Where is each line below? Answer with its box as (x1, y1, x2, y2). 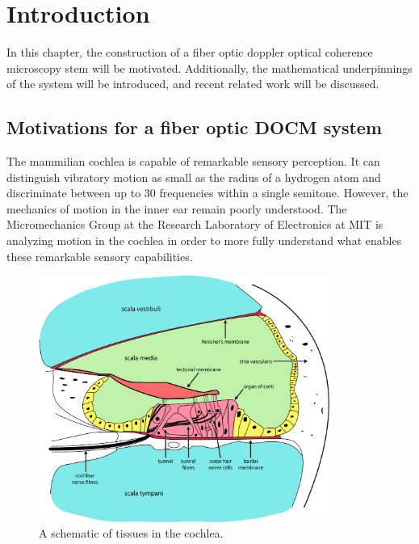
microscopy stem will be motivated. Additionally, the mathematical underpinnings (6, 59, 413, 76)
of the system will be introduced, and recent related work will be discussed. (6, 75, 379, 92)
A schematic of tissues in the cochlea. (39, 525, 224, 542)
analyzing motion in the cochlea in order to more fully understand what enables (6, 232, 402, 249)
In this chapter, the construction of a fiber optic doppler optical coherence (6, 44, 373, 61)
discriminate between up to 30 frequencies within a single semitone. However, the (6, 184, 409, 201)
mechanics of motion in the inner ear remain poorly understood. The (6, 200, 347, 217)
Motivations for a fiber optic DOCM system (6, 115, 383, 140)
